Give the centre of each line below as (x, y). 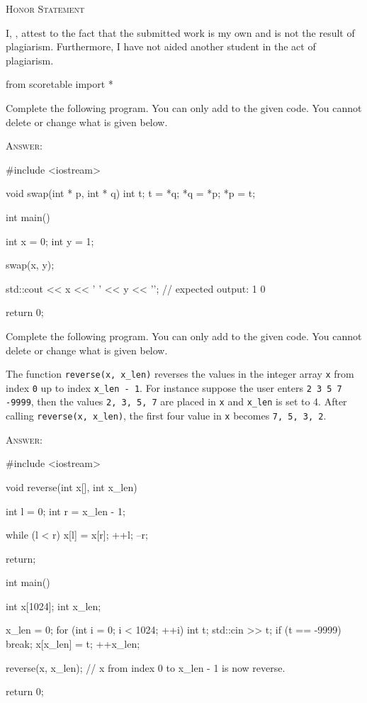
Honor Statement (45, 9)
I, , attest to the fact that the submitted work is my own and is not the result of (180, 32)
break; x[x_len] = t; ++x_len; (73, 644)
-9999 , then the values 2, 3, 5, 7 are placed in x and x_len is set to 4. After (176, 401)
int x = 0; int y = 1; (50, 241)
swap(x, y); (30, 265)
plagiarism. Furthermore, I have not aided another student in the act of (161, 46)
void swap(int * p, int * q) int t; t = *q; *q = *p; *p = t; (131, 193)
